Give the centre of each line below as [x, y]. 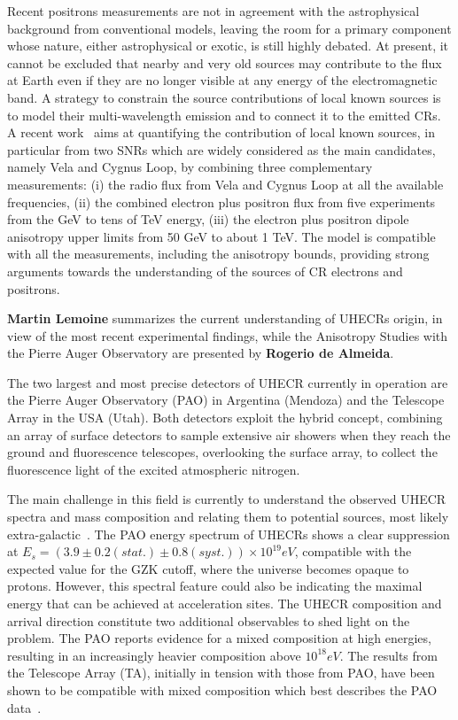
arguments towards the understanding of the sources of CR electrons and [205, 271]
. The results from [388, 655]
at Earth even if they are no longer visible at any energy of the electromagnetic [222, 80]
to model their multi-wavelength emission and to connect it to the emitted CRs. [224, 115]
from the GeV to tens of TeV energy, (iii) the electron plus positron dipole [208, 219]
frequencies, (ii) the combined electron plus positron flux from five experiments [221, 201]
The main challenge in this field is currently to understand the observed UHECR [227, 499]
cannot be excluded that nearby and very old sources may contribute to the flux [225, 62]
